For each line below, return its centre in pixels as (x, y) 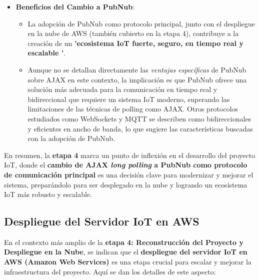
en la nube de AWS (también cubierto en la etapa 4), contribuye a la (133, 33)
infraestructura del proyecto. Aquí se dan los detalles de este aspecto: (110, 271)
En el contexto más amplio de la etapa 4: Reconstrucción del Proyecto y (124, 242)
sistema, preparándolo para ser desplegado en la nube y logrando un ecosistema (126, 184)
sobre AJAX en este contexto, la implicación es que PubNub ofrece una (137, 79)
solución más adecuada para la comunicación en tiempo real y (122, 89)
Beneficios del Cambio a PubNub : (75, 6)
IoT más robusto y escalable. (48, 194)
